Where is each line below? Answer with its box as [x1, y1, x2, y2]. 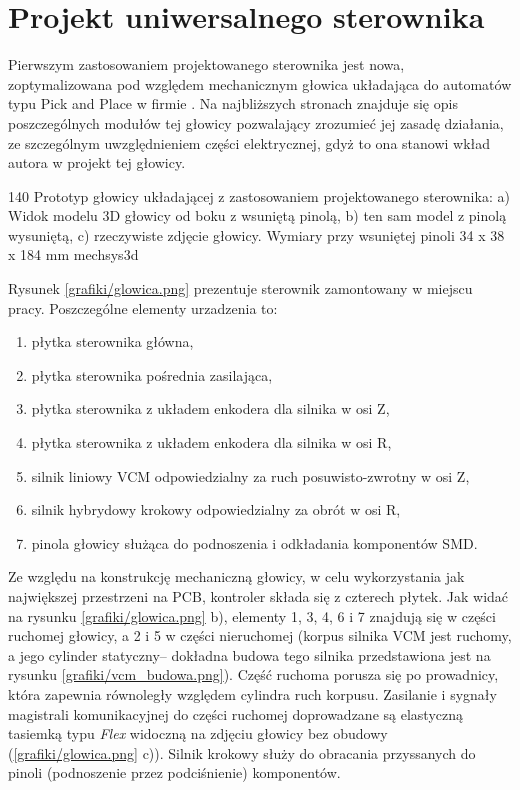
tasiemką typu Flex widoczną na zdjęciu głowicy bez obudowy [8, 723, 388, 744]
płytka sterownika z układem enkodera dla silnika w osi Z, [31, 398, 390, 419]
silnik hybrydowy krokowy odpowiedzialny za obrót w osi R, [31, 499, 401, 520]
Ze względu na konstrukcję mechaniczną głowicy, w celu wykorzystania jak [8, 566, 465, 587]
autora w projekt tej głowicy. [8, 152, 186, 173]
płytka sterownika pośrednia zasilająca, [31, 364, 273, 385]
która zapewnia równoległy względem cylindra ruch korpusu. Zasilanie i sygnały [8, 683, 497, 704]
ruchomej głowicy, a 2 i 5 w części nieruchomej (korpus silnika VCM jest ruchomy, [8, 625, 512, 646]
